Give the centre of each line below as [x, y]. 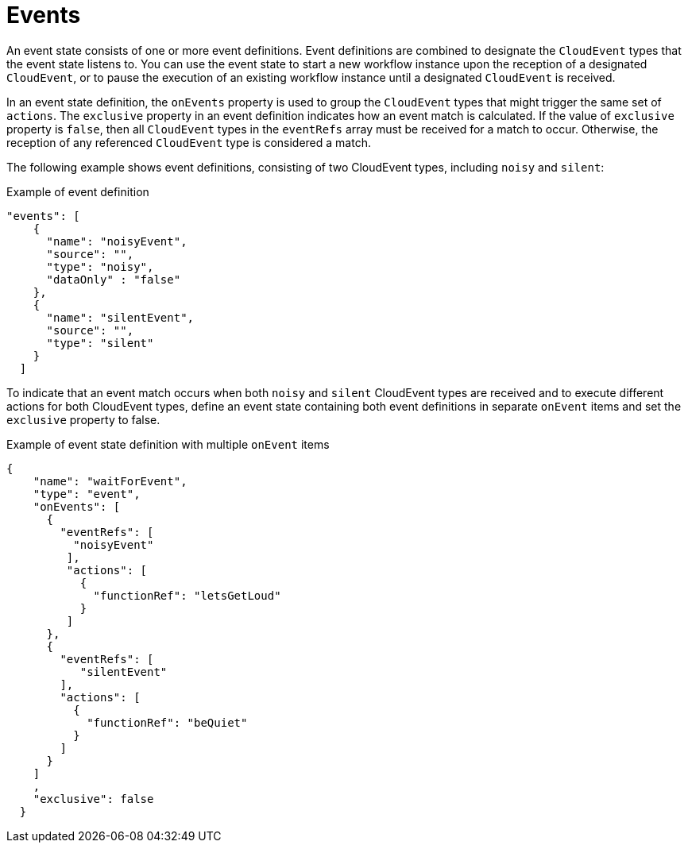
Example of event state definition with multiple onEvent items [168, 444]
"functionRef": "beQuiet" [167, 722]
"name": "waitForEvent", [110, 481]
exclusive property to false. [83, 419]
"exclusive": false [93, 799]
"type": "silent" [100, 343]
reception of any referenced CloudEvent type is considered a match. [189, 142]
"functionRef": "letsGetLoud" [187, 595]
